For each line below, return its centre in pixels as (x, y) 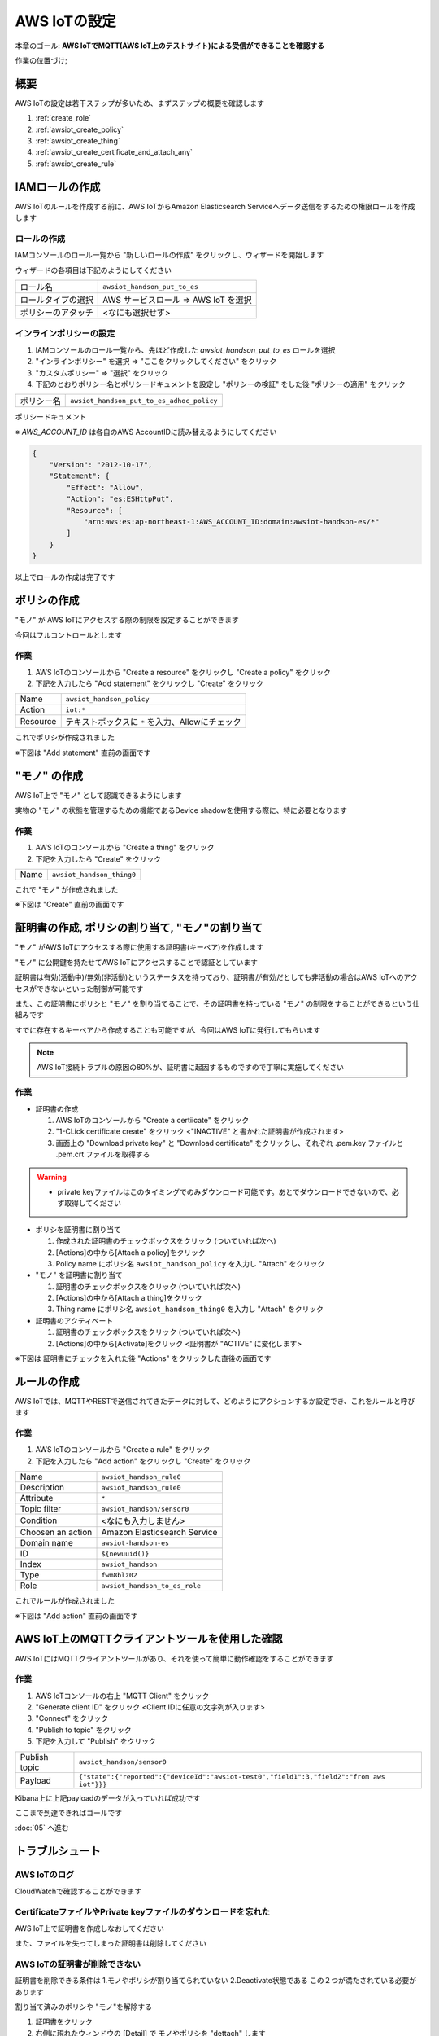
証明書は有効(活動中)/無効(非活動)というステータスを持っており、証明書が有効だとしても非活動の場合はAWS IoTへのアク (216, 977)
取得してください (93, 1203)
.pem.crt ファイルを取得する (103, 1154)
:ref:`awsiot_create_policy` (79, 129)
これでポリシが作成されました (65, 738)
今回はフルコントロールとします (68, 634)
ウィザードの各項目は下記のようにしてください (93, 270)
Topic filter (41, 1509)
